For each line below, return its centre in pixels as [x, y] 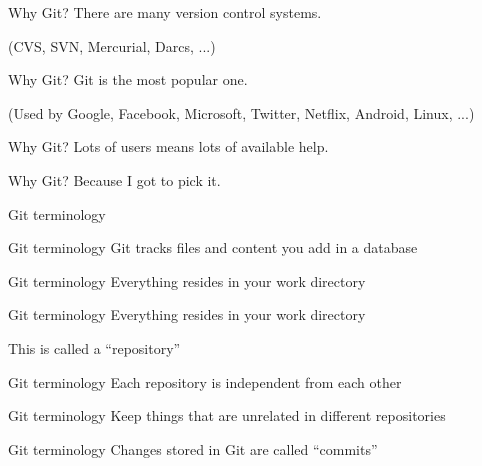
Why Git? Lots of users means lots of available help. [168, 146]
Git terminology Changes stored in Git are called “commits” [193, 448]
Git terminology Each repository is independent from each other [205, 381]
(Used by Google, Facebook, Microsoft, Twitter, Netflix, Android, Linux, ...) [241, 112]
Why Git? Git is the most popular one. [128, 79]
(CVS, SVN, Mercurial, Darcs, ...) [112, 45]
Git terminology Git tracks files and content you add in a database [213, 247]
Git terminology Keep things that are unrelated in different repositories [227, 415]
